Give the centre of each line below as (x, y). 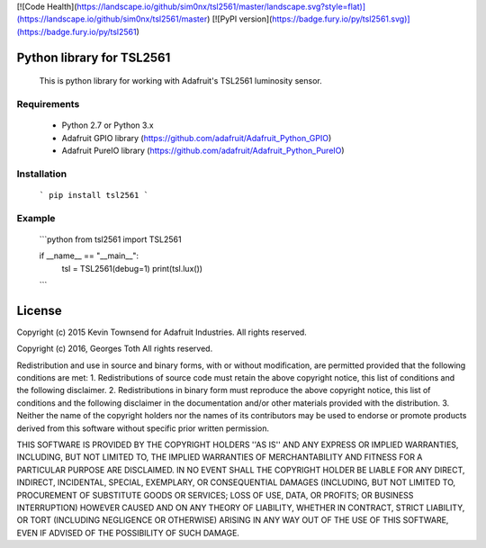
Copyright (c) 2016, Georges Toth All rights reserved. (115, 349)
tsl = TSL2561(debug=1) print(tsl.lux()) (132, 268)
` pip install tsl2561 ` (94, 195)
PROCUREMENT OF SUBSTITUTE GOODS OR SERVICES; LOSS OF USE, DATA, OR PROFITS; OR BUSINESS (215, 495)
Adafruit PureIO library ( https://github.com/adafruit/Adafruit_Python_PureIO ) (203, 150)
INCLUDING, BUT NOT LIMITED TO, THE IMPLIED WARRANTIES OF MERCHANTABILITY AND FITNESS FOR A (220, 457)
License (39, 310)
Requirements (48, 103)
